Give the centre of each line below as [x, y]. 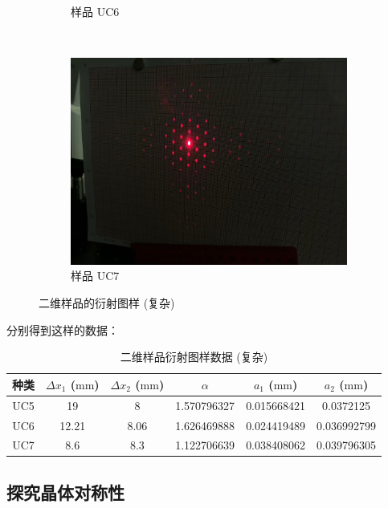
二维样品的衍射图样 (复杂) [107, 303]
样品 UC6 [95, 11]
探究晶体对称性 [65, 492]
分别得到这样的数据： [63, 329]
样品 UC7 [95, 276]
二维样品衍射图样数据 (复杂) [194, 357]
